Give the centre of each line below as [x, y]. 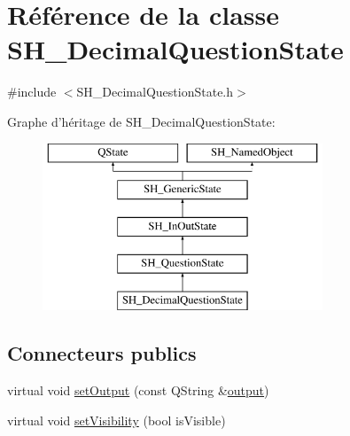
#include [32, 92]
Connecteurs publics [102, 353]
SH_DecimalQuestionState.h [155, 92]
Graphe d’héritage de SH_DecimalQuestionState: [141, 121]
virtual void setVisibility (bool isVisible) [117, 420]
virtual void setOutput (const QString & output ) [138, 390]
